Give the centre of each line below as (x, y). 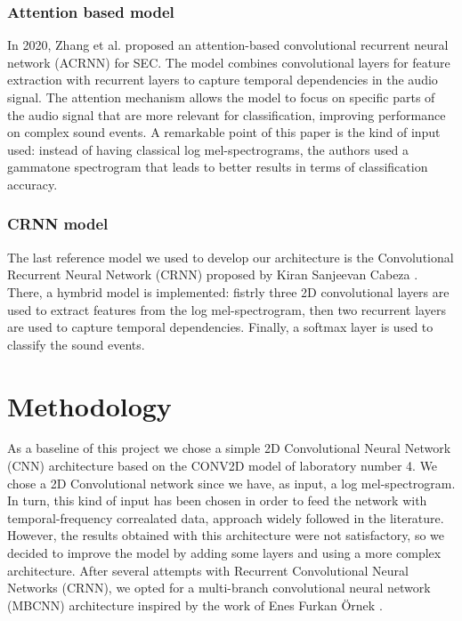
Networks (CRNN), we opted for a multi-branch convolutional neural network (219, 588)
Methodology (89, 405)
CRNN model (58, 224)
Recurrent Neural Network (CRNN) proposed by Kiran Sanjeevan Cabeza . (213, 274)
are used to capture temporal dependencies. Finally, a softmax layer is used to (220, 327)
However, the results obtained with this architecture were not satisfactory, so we (226, 535)
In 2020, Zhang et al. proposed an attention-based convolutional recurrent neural (228, 45)
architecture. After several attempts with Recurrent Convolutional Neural (208, 570)
